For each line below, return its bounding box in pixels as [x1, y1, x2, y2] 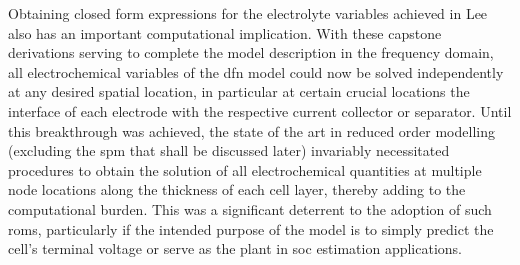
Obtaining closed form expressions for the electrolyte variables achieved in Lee [8, 3, 488, 23]
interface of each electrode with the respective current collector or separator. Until [8, 100, 512, 121]
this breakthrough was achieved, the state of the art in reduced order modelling [8, 120, 495, 141]
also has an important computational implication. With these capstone [8, 22, 442, 43]
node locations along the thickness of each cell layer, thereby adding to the [8, 179, 466, 200]
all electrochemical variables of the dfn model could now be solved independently [8, 61, 504, 82]
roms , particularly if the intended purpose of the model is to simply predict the [8, 218, 494, 239]
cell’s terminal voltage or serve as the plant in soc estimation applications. [8, 238, 462, 259]
